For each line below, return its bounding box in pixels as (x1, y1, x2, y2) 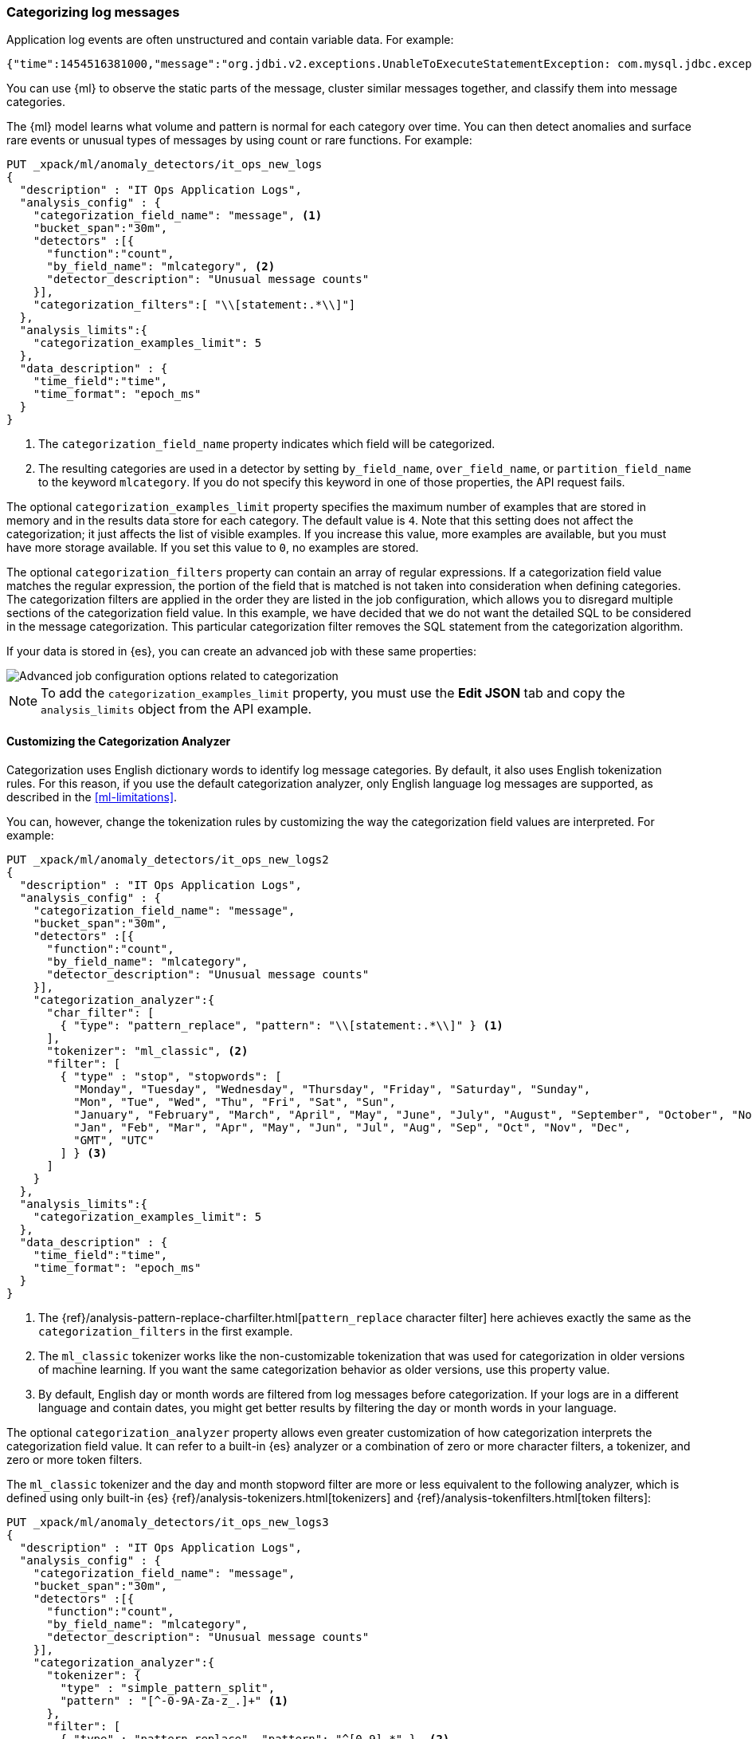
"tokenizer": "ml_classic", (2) (46, 1044, 249, 1057)
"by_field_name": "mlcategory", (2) (46, 260, 276, 273)
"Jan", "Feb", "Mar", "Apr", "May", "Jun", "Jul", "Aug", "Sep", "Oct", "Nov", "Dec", (73, 1120, 631, 1134)
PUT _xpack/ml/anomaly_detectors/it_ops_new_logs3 (6, 1515, 329, 1529)
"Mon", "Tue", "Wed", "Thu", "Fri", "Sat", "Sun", (73, 1095, 396, 1108)
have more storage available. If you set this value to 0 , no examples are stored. (6, 541, 419, 555)
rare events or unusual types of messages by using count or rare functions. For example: (6, 133, 472, 148)
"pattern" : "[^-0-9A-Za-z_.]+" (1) (60, 1694, 289, 1707)
